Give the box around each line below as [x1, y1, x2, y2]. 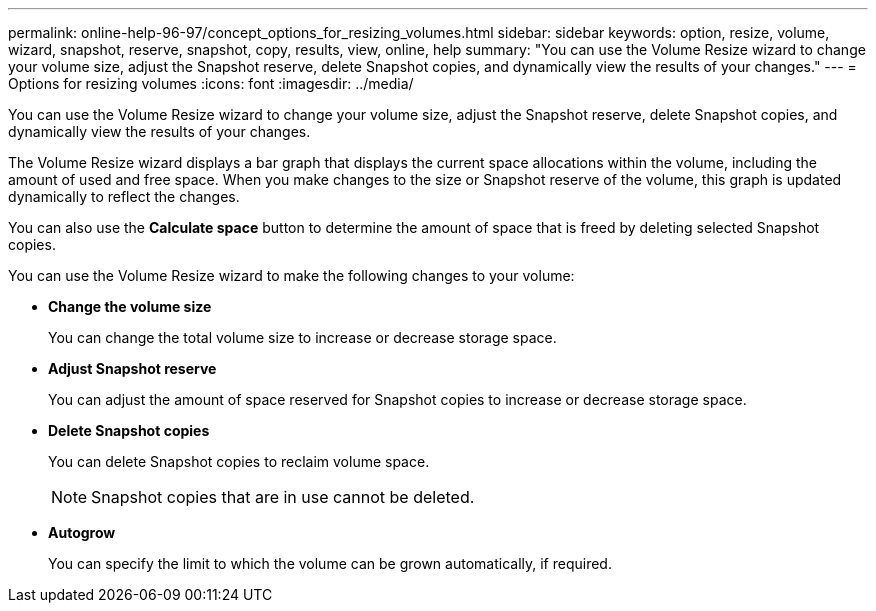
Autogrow [48, 524, 116, 541]
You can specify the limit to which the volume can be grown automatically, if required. [48, 555, 612, 572]
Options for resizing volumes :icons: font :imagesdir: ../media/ [8, 75, 414, 92]
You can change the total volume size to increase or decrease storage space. [48, 329, 557, 346]
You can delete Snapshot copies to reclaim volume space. [48, 453, 430, 470]
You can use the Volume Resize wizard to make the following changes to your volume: [8, 267, 575, 284]
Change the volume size [48, 298, 212, 315]
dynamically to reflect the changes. [8, 188, 240, 205]
